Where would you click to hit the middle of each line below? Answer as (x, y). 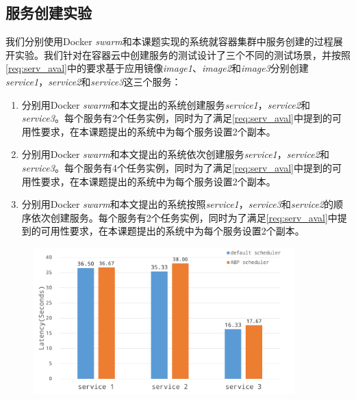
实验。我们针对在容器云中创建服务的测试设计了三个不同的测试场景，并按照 (182, 54)
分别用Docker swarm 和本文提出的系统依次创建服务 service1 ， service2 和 (175, 154)
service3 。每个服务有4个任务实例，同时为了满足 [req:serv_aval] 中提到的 (177, 167)
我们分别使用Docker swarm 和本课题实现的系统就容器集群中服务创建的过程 (169, 41)
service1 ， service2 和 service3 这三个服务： (93, 81)
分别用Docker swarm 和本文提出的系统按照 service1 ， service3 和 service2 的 (178, 204)
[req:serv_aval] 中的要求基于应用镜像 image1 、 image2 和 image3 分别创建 (157, 68)
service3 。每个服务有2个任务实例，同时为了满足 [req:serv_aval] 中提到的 (177, 118)
